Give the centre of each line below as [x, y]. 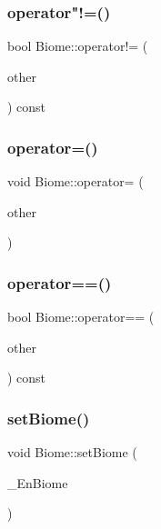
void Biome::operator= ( [75, 181]
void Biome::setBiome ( [72, 452]
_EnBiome [38, 482]
